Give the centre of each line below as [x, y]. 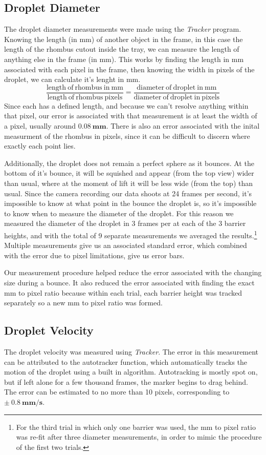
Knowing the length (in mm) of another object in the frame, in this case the [124, 39]
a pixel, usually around [40, 126]
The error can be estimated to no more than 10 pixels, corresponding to [117, 392]
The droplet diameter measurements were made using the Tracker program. [123, 29]
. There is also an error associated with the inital [183, 126]
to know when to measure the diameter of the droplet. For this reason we [119, 213]
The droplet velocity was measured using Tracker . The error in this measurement [131, 351]
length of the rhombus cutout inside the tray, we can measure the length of [122, 49]
